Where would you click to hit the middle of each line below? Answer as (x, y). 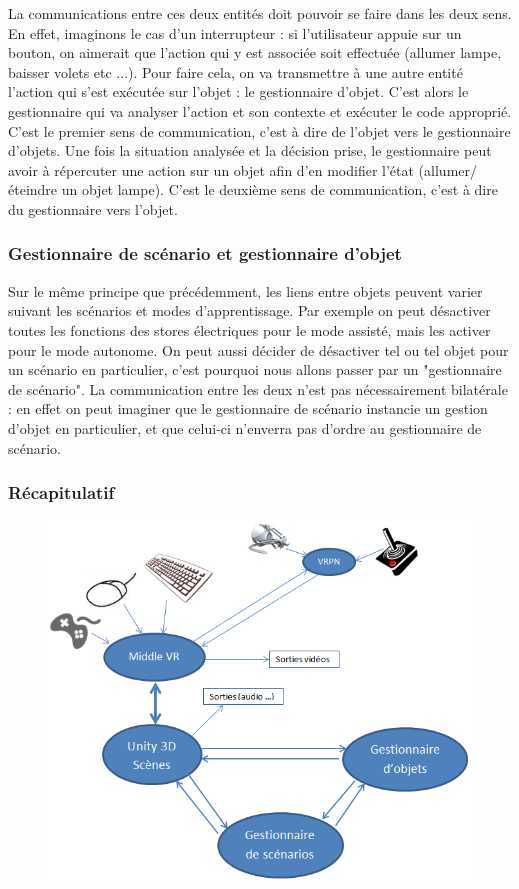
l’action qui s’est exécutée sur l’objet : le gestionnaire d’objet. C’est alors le (238, 91)
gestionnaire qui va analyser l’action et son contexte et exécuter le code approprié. (260, 110)
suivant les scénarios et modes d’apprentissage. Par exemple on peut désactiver (249, 310)
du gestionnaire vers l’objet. (93, 208)
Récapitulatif (61, 492)
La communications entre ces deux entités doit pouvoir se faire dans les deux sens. (260, 13)
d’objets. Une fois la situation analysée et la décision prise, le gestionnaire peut (250, 150)
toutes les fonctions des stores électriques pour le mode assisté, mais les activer (249, 329)
